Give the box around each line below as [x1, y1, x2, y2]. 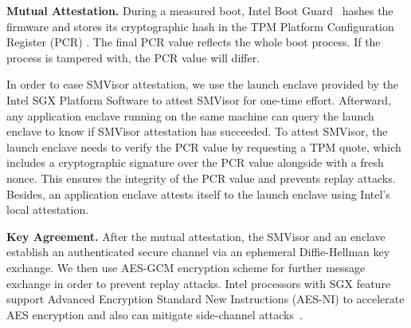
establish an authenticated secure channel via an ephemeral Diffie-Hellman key [6, 243, 390, 260]
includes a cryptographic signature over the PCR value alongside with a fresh [6, 154, 384, 171]
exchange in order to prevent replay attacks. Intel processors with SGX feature [6, 275, 391, 291]
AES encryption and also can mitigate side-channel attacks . [6, 306, 303, 322]
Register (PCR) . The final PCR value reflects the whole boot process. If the [6, 34, 381, 50]
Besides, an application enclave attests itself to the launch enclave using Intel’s [6, 185, 390, 202]
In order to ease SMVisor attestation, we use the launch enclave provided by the [6, 76, 398, 93]
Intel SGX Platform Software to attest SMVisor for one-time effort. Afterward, [6, 91, 391, 108]
